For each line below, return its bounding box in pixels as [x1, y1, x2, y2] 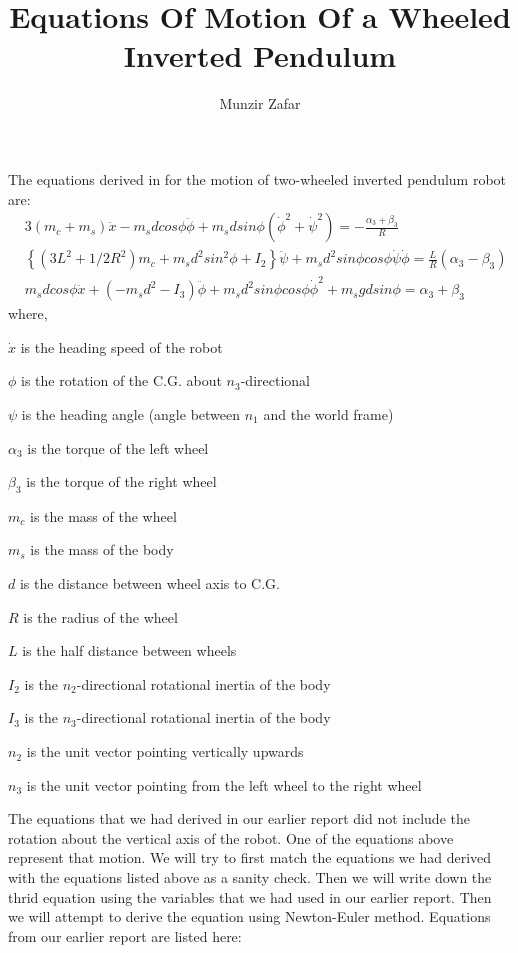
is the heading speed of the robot [20, 336, 223, 357]
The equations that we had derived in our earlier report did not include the [8, 808, 470, 829]
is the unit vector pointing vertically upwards [26, 741, 304, 762]
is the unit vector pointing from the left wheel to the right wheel [26, 774, 422, 795]
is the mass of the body [30, 539, 174, 560]
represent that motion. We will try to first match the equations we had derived [8, 847, 492, 868]
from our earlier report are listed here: [8, 925, 242, 946]
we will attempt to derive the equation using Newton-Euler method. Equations [8, 906, 491, 927]
